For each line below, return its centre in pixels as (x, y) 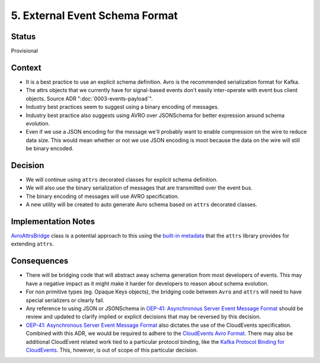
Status (23, 37)
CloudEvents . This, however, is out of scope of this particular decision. (112, 350)
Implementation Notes (53, 221)
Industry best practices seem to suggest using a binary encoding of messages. (122, 107)
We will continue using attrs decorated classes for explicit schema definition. (122, 179)
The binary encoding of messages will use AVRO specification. (103, 196)
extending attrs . (33, 244)
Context (26, 67)
